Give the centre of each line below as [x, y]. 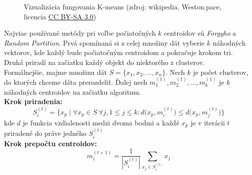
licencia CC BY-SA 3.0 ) [60, 16]
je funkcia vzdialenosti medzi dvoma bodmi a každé [101, 122]
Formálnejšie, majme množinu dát [55, 72]
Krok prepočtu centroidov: [50, 143]
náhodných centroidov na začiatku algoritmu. [73, 91]
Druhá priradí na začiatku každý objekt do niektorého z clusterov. [104, 62]
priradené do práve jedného [45, 133]
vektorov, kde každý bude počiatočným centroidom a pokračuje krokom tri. [119, 52]
